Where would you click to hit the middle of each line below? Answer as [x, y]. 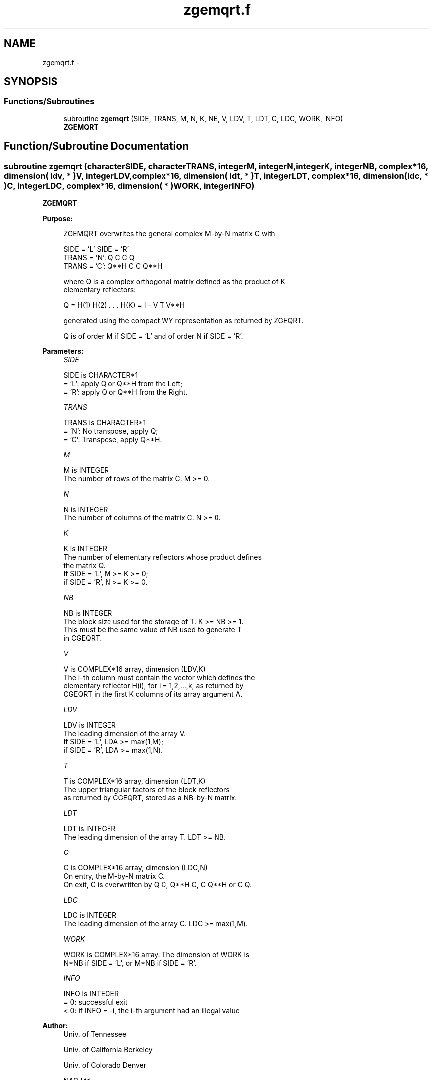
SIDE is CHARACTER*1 [101, 375]
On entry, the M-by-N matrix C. [114, 876]
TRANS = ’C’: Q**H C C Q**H [113, 266]
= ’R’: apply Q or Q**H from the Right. [126, 392]
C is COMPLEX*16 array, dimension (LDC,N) [136, 868]
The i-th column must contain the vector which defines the [159, 678]
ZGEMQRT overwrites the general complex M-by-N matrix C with [169, 234]
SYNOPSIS [31, 82]
